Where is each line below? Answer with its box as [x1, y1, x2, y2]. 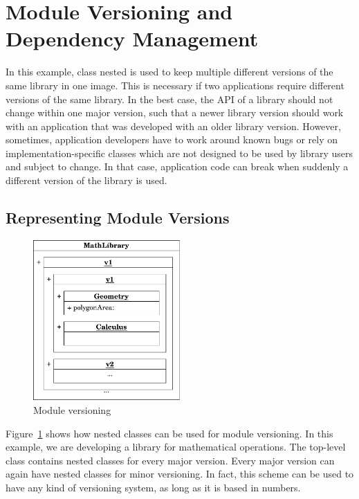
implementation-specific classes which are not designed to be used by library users [6, 145, 353, 160]
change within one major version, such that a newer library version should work [6, 105, 344, 120]
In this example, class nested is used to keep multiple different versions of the [6, 64, 333, 79]
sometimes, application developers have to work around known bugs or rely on [6, 132, 338, 147]
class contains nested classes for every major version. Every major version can [6, 453, 335, 467]
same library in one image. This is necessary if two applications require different [6, 78, 344, 92]
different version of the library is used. [6, 173, 167, 188]
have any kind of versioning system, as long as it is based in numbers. [6, 480, 301, 494]
